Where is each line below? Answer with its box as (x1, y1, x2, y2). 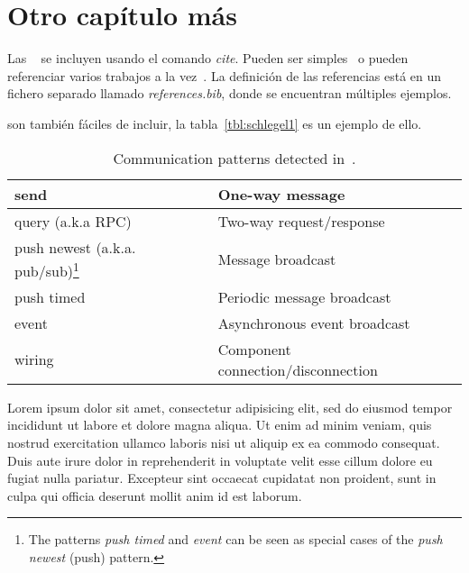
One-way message (217, 183, 345, 205)
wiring (14, 349, 54, 370)
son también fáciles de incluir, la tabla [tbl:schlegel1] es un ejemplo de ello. (7, 114, 422, 132)
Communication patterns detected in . (113, 147, 356, 168)
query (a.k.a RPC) (14, 210, 132, 232)
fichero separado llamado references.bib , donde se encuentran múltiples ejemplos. (7, 84, 452, 103)
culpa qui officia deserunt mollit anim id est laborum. (7, 486, 302, 505)
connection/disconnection (217, 359, 378, 380)
